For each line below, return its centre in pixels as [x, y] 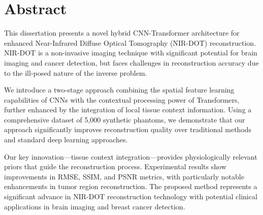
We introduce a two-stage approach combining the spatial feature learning [119, 90]
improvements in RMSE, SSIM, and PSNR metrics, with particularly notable [124, 176]
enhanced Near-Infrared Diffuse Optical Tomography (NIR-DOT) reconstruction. [130, 42]
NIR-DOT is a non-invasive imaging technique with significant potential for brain [131, 53]
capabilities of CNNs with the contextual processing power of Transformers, [122, 99]
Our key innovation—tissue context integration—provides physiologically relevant [131, 156]
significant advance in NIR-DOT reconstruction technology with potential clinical [131, 196]
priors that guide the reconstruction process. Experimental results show [115, 166]
